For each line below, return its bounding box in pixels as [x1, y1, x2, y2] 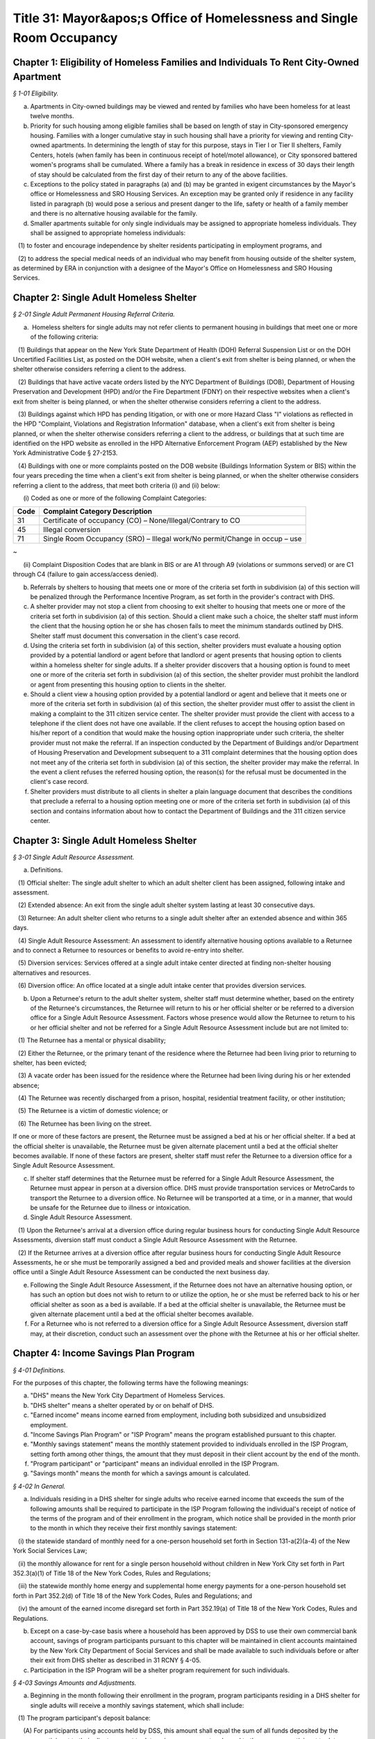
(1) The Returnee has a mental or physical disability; [17, 1036, 166, 1045]
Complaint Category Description [42, 506, 153, 516]
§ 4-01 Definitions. [12, 1365, 66, 1374]
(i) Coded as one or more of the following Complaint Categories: [23, 494, 207, 502]
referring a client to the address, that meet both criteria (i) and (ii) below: [12, 481, 220, 490]
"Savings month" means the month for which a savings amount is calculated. [30, 1469, 250, 1477]
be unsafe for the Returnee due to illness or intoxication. [30, 1203, 191, 1212]
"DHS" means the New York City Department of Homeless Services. [30, 1391, 226, 1400]
